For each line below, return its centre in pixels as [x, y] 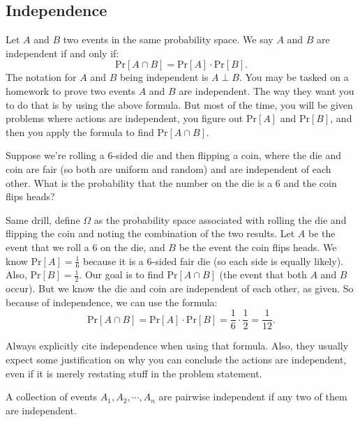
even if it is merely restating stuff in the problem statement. [134, 373]
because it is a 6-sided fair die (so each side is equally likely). [213, 261]
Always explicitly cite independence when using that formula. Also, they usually [177, 346]
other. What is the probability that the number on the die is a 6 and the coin [171, 182]
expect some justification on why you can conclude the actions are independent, [176, 360]
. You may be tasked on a [294, 77]
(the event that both [263, 274]
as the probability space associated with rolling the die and [220, 219]
